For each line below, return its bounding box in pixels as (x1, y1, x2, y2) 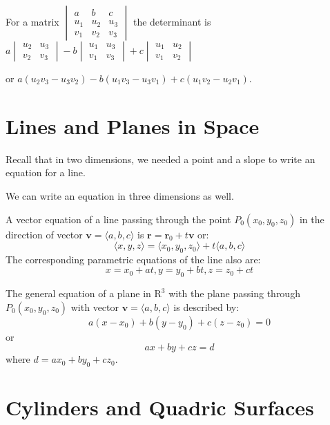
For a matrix (6, 15, 59, 28)
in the (299, 211, 324, 226)
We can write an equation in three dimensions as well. (6, 188, 234, 202)
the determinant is (133, 15, 211, 28)
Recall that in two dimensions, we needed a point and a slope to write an (6, 151, 316, 166)
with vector (70, 299, 119, 314)
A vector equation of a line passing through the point (6, 211, 231, 226)
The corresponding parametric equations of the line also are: (6, 252, 261, 266)
